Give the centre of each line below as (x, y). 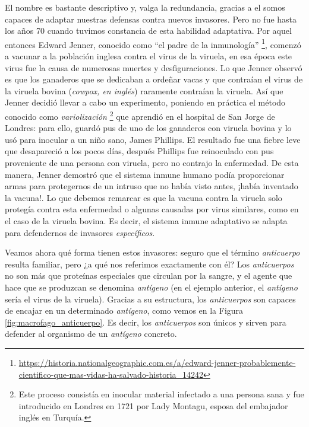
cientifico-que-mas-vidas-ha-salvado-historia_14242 (111, 374)
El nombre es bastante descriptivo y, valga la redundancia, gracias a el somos (145, 7)
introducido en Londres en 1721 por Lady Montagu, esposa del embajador (153, 405)
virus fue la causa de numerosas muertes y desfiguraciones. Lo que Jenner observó (154, 67)
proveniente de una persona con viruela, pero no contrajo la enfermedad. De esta (152, 163)
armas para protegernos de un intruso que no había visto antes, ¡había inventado (152, 186)
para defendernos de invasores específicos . (80, 232)
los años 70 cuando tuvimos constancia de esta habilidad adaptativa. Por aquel (148, 31)
